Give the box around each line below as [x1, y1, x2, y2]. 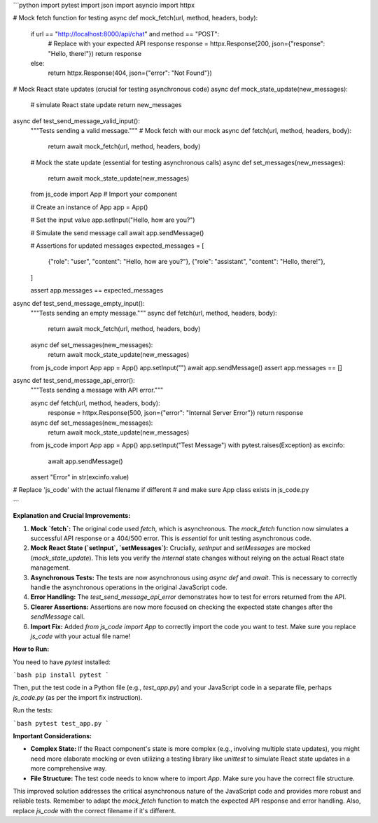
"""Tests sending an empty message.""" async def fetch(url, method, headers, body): [30, 309, 278, 317]
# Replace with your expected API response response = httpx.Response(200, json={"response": [48, 39, 325, 48]
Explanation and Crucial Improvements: [13, 512, 131, 520]
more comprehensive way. [30, 764, 107, 773]
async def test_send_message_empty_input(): [13, 299, 145, 307]
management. [30, 563, 71, 572]
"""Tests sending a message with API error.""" [30, 386, 164, 395]
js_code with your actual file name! [30, 632, 131, 640]
